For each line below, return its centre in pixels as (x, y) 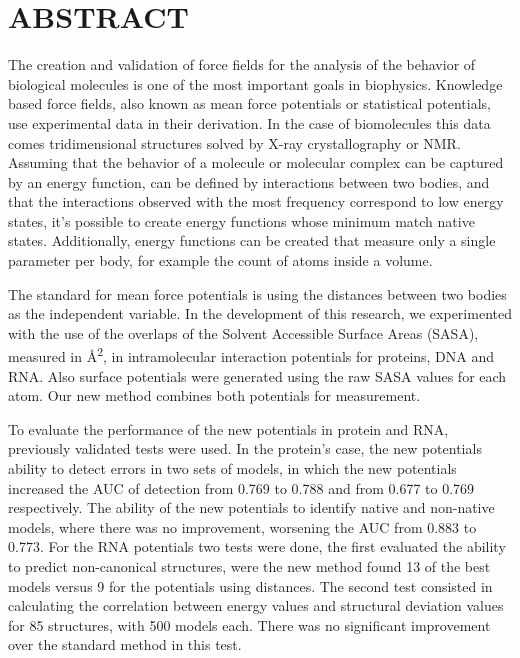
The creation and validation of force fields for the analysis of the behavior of (242, 64)
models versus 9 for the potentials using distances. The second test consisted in (250, 585)
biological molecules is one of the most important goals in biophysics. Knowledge (255, 83)
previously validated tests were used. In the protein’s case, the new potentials (245, 448)
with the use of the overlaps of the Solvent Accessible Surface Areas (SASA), (243, 332)
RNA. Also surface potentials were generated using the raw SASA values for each (257, 375)
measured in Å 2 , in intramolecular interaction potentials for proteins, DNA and (251, 355)
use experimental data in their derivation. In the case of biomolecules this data (249, 122)
